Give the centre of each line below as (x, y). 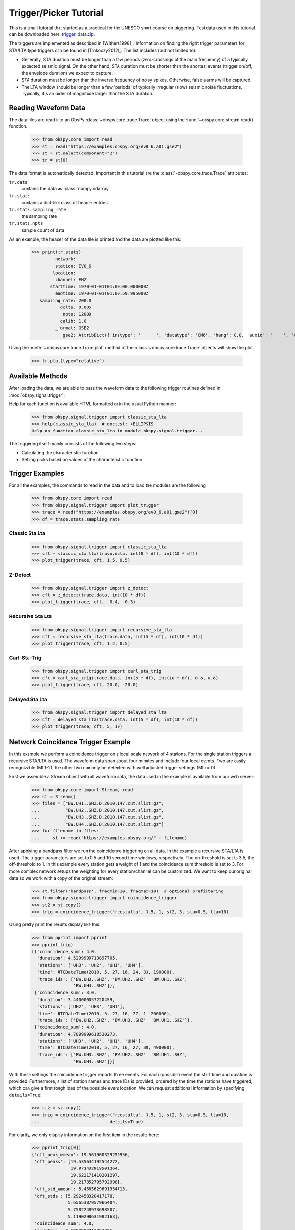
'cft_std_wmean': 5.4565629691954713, (81, 1189)
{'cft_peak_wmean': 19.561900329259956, (81, 1154)
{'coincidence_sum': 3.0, (66, 993)
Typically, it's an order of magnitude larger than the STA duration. (88, 94)
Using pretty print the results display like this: (55, 924)
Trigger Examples (37, 474)
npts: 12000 (77, 314)
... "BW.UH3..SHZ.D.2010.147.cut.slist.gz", (98, 817)
